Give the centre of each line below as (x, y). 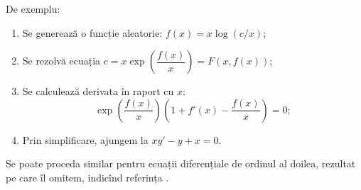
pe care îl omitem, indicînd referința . (87, 177)
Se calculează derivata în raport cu (98, 91)
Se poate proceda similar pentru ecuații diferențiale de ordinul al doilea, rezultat (181, 163)
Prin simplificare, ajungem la (85, 139)
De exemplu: (33, 9)
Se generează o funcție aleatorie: (92, 32)
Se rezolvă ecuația (61, 61)
